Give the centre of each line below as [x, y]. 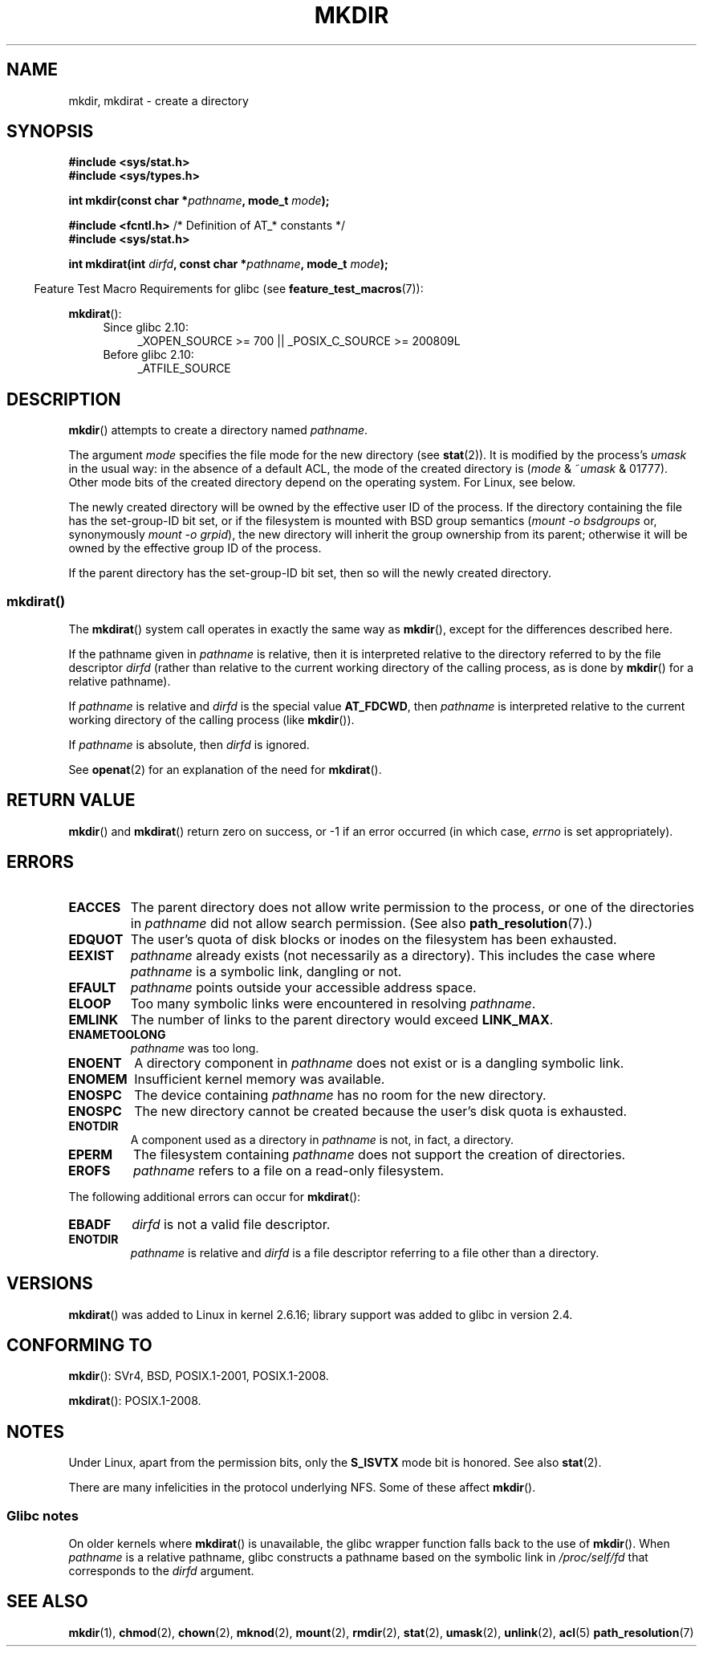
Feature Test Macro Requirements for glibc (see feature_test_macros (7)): [229, 289]
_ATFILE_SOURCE [184, 368]
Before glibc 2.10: [148, 355]
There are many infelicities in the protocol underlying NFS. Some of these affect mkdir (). [302, 1488]
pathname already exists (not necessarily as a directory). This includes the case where [393, 955]
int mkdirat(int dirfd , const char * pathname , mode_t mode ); [228, 264]
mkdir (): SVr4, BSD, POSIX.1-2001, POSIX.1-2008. [199, 1376]
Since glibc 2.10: [146, 328]
